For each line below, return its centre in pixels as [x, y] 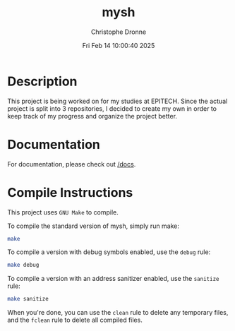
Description [42, 81]
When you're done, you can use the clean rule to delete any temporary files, [118, 313]
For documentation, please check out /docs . [72, 164]
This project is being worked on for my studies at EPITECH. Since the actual [117, 101]
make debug [23, 265]
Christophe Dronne [119, 32]
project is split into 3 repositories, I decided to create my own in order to [112, 108]
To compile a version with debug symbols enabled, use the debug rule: [109, 252]
